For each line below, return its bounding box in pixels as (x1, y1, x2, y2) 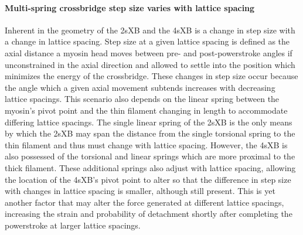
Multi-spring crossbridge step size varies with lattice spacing (5, 1, 255, 13)
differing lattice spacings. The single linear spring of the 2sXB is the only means (5, 115, 292, 128)
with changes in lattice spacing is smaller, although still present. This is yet (5, 185, 275, 197)
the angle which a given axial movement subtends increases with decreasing (5, 81, 275, 93)
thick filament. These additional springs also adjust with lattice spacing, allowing (5, 161, 296, 173)
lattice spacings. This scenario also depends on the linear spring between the (5, 93, 280, 105)
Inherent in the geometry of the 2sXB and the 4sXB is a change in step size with (5, 23, 295, 36)
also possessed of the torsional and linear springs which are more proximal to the (5, 150, 295, 162)
